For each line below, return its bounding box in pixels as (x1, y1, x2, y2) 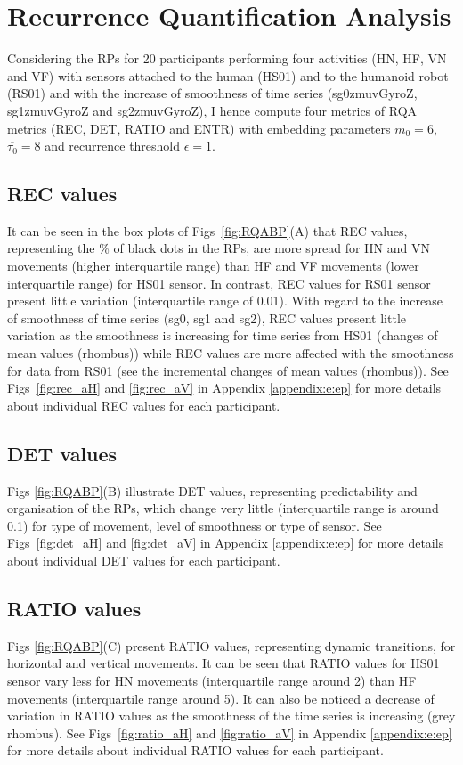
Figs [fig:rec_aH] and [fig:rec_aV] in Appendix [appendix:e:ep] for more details (7, 378, 442, 397)
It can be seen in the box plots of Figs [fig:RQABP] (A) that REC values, (7, 221, 408, 240)
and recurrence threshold (45, 136, 181, 155)
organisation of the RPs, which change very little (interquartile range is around (7, 499, 439, 517)
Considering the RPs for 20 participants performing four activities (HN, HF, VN (7, 49, 447, 68)
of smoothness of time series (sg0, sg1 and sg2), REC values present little (7, 308, 406, 327)
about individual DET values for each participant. (7, 551, 280, 569)
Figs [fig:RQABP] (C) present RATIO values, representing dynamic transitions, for (7, 636, 456, 655)
